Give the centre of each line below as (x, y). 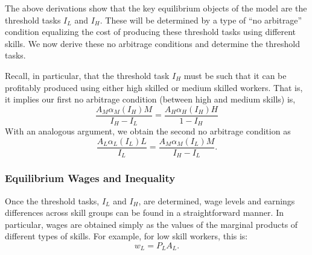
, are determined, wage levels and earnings (217, 200)
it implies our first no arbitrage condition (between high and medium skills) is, (150, 99)
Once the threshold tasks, (52, 200)
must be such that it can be (235, 75)
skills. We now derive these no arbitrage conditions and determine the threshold (153, 43)
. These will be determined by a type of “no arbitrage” (201, 20)
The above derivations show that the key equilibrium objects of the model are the (156, 8)
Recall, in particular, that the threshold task (87, 75)
